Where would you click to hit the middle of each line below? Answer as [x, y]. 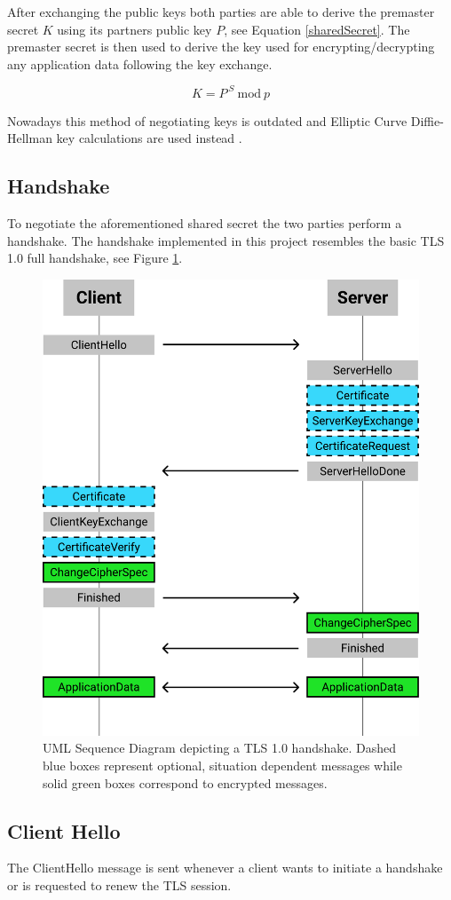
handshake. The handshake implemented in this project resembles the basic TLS [226, 240]
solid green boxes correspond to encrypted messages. [185, 782]
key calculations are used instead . [149, 138]
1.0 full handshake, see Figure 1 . [95, 258]
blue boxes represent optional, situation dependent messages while [222, 766]
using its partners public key [135, 29]
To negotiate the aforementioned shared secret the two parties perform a [205, 223]
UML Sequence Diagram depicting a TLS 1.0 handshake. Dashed [220, 748]
